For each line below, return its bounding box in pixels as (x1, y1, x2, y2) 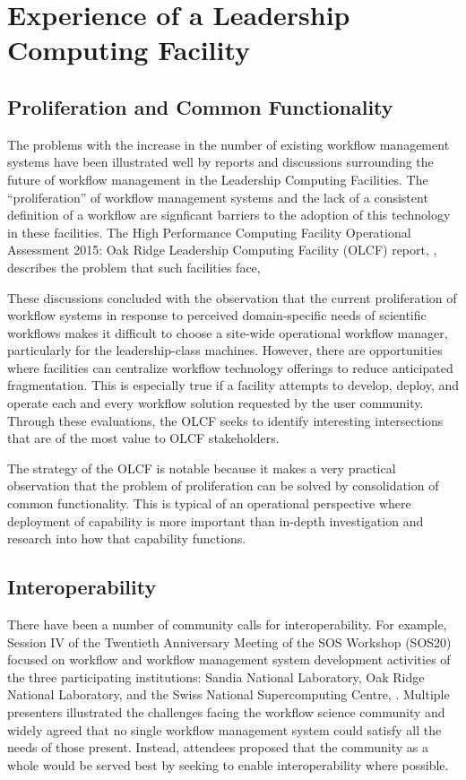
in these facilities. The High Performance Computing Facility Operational (7, 222, 411, 241)
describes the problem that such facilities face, (7, 257, 261, 276)
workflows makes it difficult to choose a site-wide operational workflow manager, (7, 323, 448, 342)
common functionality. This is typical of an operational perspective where (7, 494, 411, 513)
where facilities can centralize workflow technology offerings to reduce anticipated (7, 358, 453, 377)
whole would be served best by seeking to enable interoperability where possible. (7, 755, 449, 774)
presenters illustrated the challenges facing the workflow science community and (7, 703, 445, 721)
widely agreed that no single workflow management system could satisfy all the (7, 720, 442, 739)
